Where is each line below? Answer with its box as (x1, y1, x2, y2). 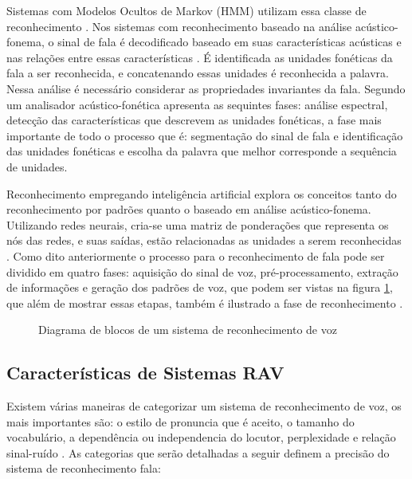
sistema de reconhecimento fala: (6, 460, 161, 477)
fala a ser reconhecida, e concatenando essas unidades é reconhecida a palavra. (6, 65, 390, 81)
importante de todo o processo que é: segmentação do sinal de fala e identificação (6, 127, 403, 143)
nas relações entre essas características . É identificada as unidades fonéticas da (6, 49, 393, 65)
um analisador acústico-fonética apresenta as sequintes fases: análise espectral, (6, 96, 388, 112)
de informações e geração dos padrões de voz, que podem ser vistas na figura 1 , (6, 279, 393, 296)
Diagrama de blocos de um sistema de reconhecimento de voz (38, 321, 337, 338)
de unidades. (6, 158, 68, 175)
